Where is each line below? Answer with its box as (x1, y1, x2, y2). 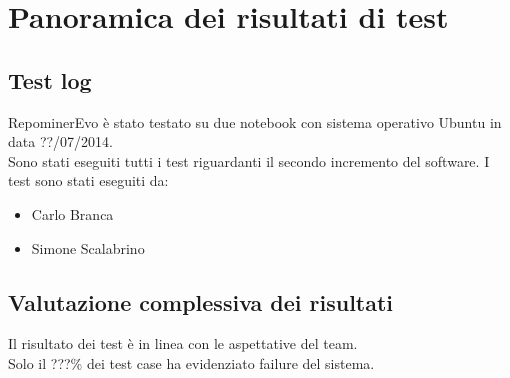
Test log (8, 64, 92, 95)
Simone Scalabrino (31, 237, 145, 258)
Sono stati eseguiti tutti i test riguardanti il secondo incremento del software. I (8, 150, 490, 171)
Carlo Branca (31, 203, 114, 224)
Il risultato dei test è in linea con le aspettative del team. (8, 333, 358, 354)
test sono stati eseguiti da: (8, 170, 169, 191)
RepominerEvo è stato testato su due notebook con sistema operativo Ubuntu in (8, 111, 502, 132)
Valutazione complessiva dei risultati (8, 286, 394, 317)
